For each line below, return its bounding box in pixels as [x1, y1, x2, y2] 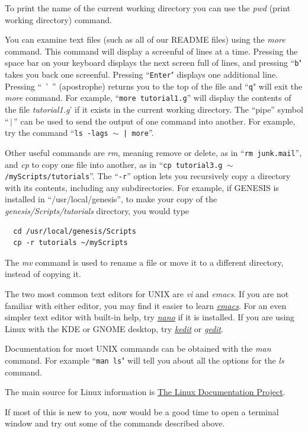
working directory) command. [5, 13, 112, 26]
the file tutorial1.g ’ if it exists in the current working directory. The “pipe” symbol [5, 103, 303, 115]
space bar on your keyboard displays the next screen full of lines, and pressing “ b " [5, 56, 302, 69]
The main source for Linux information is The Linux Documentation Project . [5, 386, 285, 398]
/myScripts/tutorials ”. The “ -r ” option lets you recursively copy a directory [5, 170, 291, 182]
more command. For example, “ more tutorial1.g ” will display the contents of [5, 91, 291, 104]
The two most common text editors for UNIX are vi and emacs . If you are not [5, 287, 289, 300]
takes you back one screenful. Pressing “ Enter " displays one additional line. [5, 68, 278, 81]
